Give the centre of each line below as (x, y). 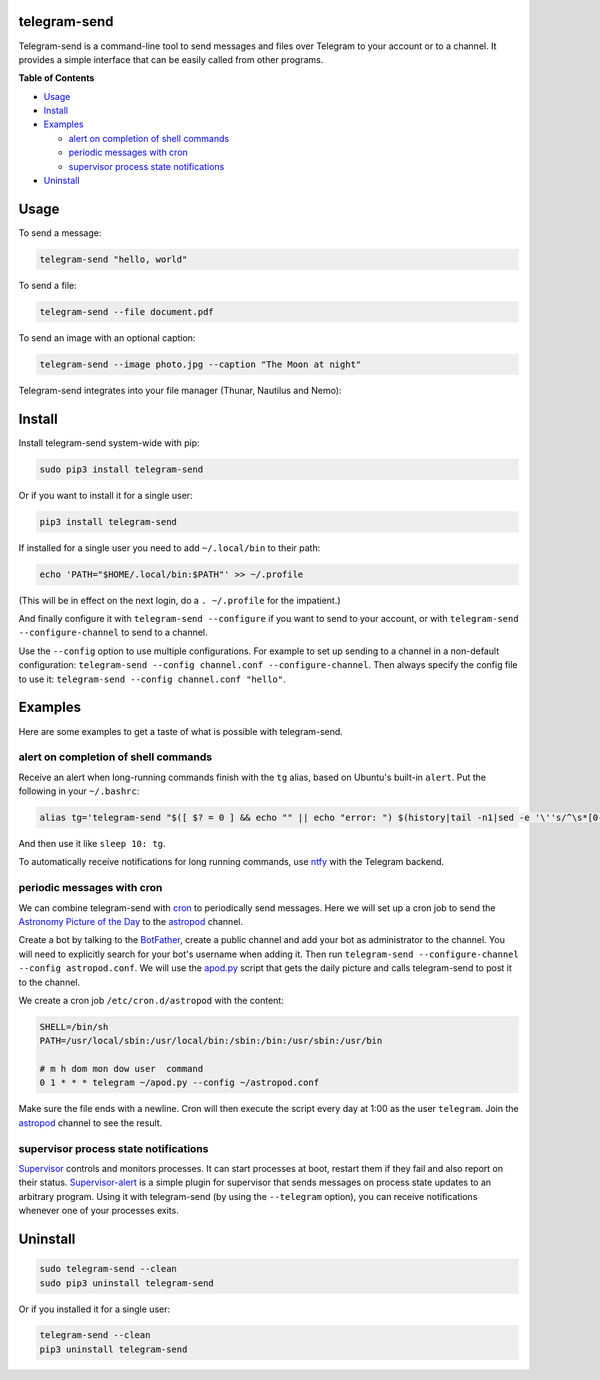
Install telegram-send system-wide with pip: (109, 442)
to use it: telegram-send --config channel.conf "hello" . (152, 679)
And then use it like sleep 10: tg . (92, 844)
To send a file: (47, 285)
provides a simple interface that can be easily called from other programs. (171, 59)
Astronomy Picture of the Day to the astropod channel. (131, 921)
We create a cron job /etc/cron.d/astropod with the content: (151, 1000)
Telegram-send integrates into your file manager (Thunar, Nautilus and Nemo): (180, 390)
